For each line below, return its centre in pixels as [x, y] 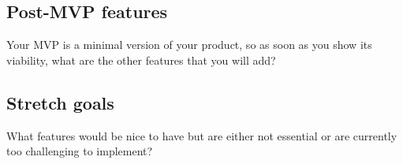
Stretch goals [60, 102]
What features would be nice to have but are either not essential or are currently [202, 135]
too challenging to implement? [80, 151]
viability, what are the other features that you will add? [141, 60]
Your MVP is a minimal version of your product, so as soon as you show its [189, 45]
